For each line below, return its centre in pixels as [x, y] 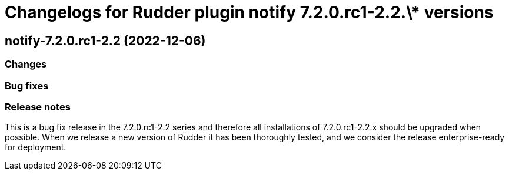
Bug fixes [27, 85]
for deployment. [36, 147]
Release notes [38, 107]
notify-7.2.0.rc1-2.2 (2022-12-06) [105, 41]
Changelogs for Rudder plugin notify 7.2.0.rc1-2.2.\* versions [249, 12]
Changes [26, 64]
